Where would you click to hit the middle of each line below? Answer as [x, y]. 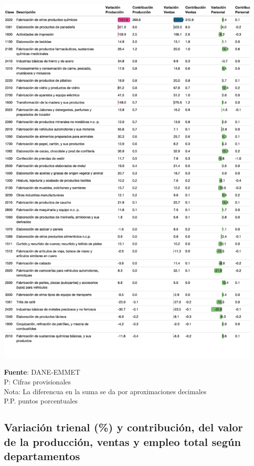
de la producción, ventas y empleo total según [123, 441]
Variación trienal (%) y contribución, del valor [124, 427]
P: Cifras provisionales [38, 382]
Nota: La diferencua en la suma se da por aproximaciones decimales [105, 391]
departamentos [42, 456]
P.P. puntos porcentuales [41, 401]
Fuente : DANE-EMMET [42, 372]
